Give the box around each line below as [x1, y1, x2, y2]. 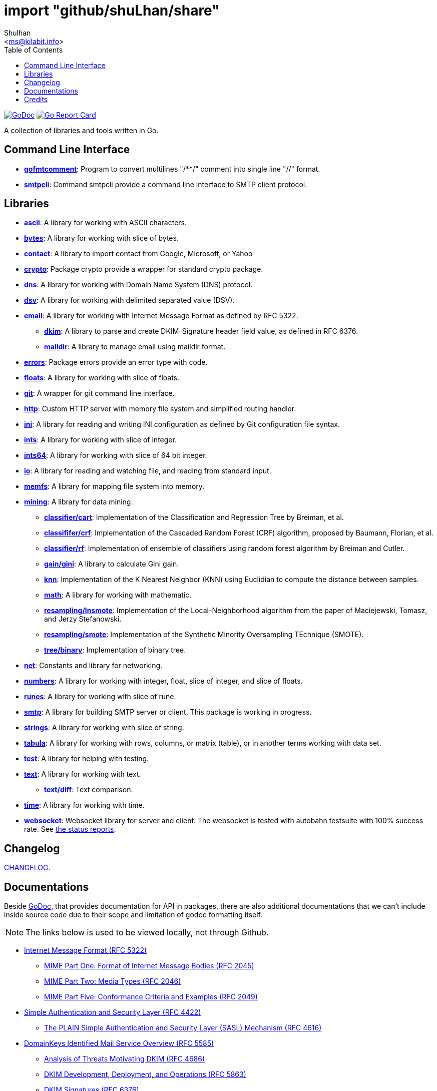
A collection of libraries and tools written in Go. [4, 126, 159, 135]
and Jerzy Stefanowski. [44, 615, 122, 624]
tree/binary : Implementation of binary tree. [44, 646, 186, 655]
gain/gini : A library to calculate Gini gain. [44, 560, 179, 569]
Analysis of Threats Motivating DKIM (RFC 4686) [44, 1054, 205, 1063]
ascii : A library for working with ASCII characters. [24, 218, 187, 227]
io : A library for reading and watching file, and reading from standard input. [24, 466, 271, 475]
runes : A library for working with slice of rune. [24, 692, 176, 701]
